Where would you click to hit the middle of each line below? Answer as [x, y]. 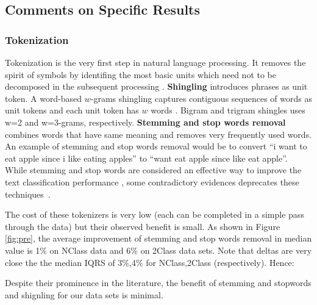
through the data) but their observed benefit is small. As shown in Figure [143, 226]
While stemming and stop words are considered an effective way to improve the [153, 170]
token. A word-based [44, 98]
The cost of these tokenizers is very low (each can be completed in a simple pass [155, 214]
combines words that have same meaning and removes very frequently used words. [158, 134]
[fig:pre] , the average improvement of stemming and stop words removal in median [158, 238]
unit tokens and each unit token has [72, 110]
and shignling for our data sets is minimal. [84, 294]
